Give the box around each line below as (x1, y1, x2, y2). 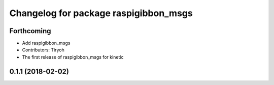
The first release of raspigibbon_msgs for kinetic (22, 54, 124, 60)
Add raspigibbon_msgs (22, 40, 71, 46)
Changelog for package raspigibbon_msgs (9, 8, 193, 19)
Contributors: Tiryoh (22, 47, 64, 53)
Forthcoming (9, 27, 51, 35)
